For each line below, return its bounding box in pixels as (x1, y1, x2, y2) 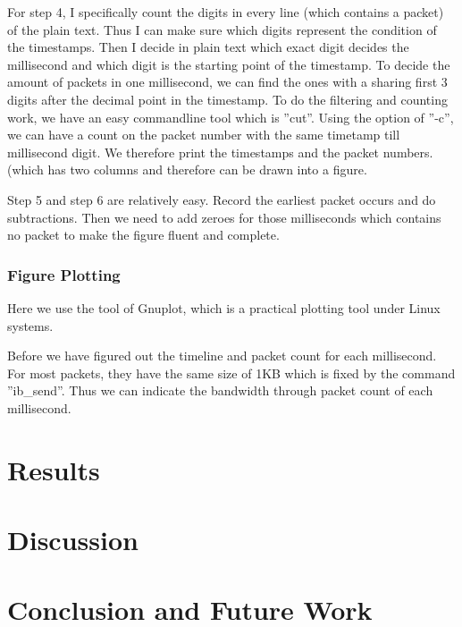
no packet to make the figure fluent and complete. (7, 225, 280, 244)
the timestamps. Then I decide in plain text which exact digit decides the (7, 38, 409, 56)
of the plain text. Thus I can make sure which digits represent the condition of (7, 20, 437, 38)
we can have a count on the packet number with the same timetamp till (7, 125, 400, 144)
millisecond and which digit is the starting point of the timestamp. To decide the (7, 55, 450, 73)
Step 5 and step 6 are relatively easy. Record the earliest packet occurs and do (7, 190, 436, 208)
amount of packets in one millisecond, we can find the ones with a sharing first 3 (7, 72, 448, 91)
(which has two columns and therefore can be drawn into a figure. (7, 160, 367, 179)
